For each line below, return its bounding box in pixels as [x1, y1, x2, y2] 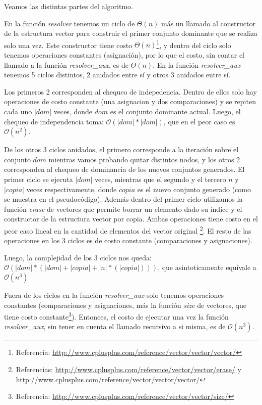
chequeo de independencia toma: [4, 116, 104, 126]
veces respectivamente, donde [26, 184, 117, 194]
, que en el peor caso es [163, 116, 235, 126]
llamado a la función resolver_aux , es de [4, 59, 128, 70]
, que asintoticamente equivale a [158, 262, 256, 273]
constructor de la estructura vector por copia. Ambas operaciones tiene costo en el [4, 213, 258, 224]
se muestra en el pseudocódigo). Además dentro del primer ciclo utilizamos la [4, 194, 243, 204]
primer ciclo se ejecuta [4, 173, 73, 184]
